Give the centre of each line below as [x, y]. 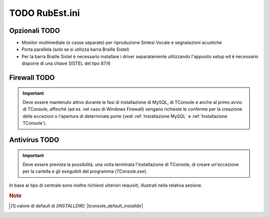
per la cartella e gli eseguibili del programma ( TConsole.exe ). [85, 171]
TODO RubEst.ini [45, 13]
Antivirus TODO [34, 140]
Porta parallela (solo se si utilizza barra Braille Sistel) [75, 49]
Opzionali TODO [35, 31]
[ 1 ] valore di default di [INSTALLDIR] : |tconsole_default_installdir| [77, 206]
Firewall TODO [32, 78]
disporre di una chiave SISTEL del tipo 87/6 [66, 63]
